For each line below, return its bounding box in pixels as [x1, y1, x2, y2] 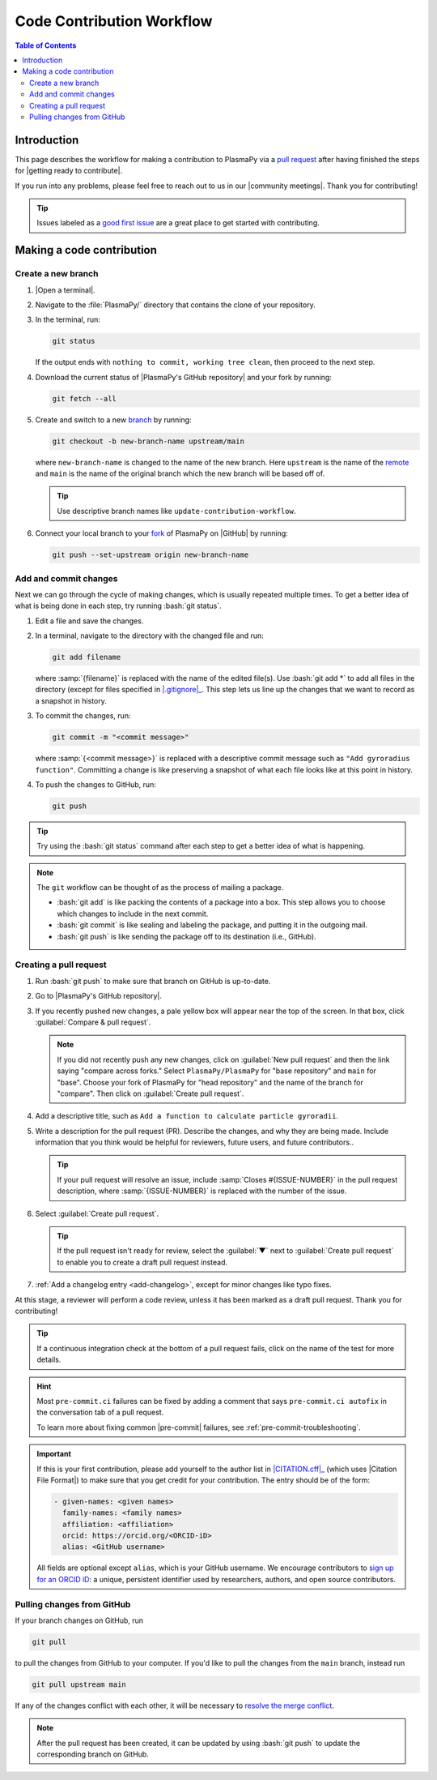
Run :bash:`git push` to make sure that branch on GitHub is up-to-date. [35, 976, 271, 986]
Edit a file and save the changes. [35, 616, 144, 626]
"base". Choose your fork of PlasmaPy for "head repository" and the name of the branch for [57, 1077, 363, 1087]
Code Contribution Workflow [15, 12, 213, 30]
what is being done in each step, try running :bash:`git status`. [15, 601, 222, 611]
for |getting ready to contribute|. [15, 166, 123, 176]
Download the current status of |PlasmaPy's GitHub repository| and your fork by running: [35, 372, 332, 382]
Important [36, 1449, 72, 1459]
